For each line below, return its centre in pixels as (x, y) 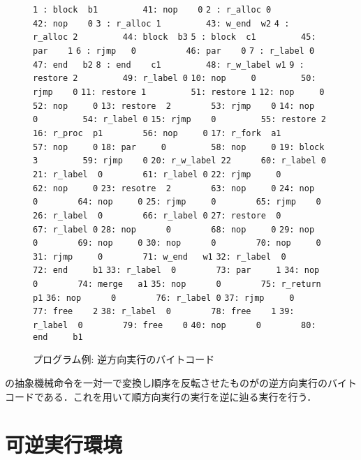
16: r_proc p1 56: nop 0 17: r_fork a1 (157, 133)
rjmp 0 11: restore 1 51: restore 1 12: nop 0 (179, 92)
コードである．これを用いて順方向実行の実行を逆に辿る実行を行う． (161, 396)
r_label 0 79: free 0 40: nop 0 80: (175, 326)
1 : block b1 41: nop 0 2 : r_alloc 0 (152, 10)
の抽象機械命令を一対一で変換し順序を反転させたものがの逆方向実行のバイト (181, 383)
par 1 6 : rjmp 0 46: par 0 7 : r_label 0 (174, 51)
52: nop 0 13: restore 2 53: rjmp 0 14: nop (174, 106)
